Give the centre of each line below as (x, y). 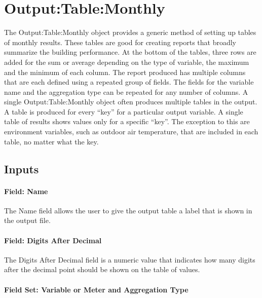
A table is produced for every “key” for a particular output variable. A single (124, 111)
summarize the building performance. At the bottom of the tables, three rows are (130, 52)
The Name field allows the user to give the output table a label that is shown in (128, 210)
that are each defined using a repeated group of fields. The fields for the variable (129, 82)
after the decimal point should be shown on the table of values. (102, 269)
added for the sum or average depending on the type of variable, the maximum (127, 62)
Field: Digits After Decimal (53, 240)
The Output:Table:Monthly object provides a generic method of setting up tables (130, 32)
